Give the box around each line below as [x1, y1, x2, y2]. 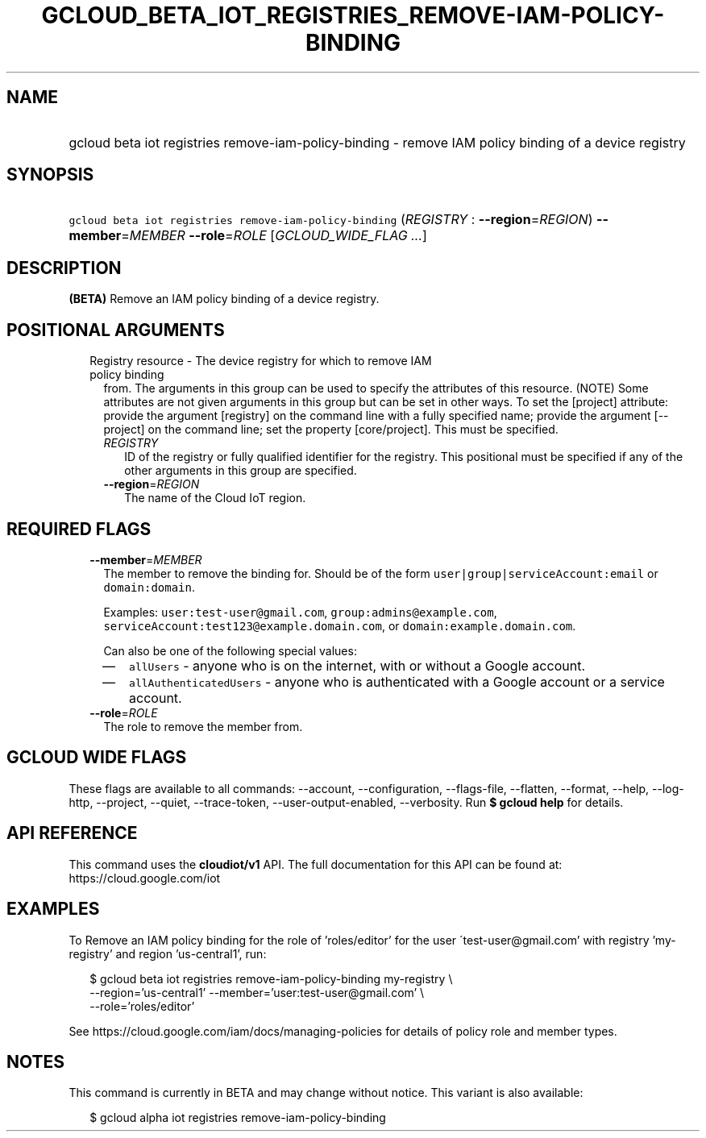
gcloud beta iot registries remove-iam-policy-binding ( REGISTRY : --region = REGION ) [69, 211, 593, 228]
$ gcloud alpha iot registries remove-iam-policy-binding [89, 1111, 386, 1125]
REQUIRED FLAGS [6, 518, 152, 539]
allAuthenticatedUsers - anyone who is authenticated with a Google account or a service [129, 673, 665, 690]
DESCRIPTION [6, 257, 122, 278]
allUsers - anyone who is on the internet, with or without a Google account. [129, 657, 585, 674]
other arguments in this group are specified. [124, 463, 357, 478]
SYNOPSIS [6, 164, 94, 185]
